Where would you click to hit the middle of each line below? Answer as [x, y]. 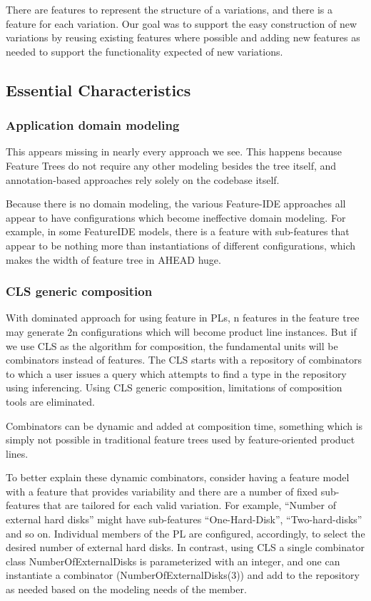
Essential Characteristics [98, 89]
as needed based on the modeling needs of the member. [126, 589]
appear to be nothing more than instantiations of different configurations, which [181, 245]
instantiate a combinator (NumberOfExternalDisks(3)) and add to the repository [183, 575]
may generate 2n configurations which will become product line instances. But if [181, 331]
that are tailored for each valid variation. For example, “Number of [189, 505]
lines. [17, 453]
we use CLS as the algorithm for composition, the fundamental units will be [172, 345]
